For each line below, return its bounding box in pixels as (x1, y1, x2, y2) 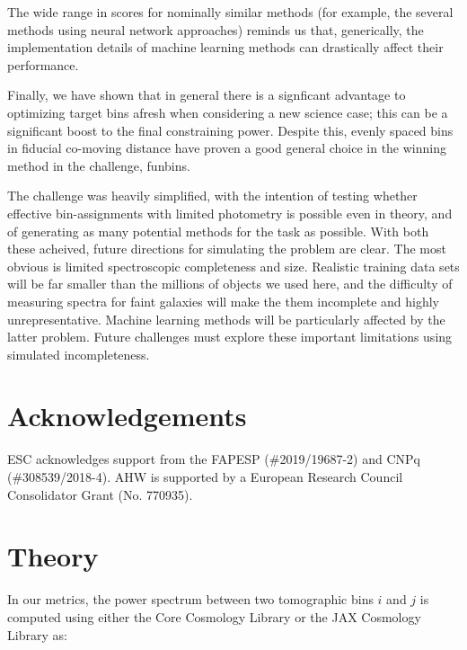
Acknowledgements (7, 397, 247, 434)
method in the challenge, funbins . (7, 156, 190, 174)
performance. (7, 55, 79, 74)
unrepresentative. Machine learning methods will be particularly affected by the (7, 309, 445, 328)
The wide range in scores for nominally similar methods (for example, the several (7, 3, 454, 21)
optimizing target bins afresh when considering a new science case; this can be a (7, 102, 448, 121)
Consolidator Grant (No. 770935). (7, 485, 193, 503)
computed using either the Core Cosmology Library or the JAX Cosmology (7, 607, 421, 626)
